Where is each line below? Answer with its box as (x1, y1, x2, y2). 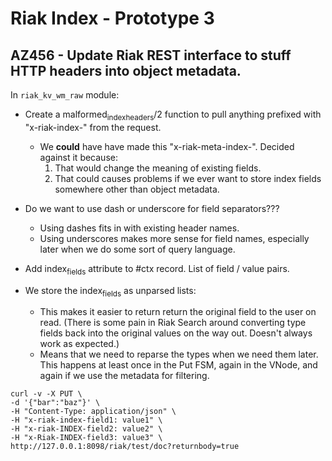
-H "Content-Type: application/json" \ (10, 407, 177, 417)
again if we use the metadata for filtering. (39, 370, 210, 382)
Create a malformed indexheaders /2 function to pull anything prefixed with (24, 108, 322, 122)
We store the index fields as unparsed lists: (24, 284, 197, 299)
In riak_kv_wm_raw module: (10, 89, 120, 101)
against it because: (39, 151, 118, 163)
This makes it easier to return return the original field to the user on (39, 306, 317, 318)
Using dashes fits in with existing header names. (39, 222, 240, 234)
